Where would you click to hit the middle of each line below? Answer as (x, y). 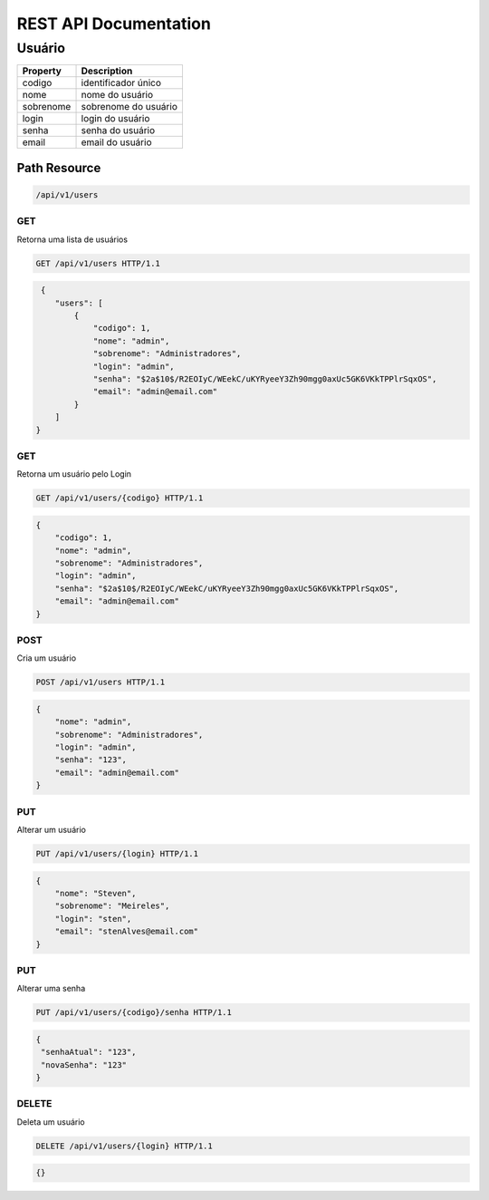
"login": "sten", (93, 919)
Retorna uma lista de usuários (72, 239)
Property (42, 71)
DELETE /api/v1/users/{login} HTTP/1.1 (124, 1146)
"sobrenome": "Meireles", (112, 906)
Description (107, 71)
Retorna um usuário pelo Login (74, 474)
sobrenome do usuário (129, 107)
